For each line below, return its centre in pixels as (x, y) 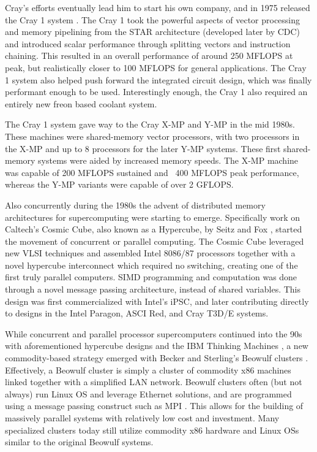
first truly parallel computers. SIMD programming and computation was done (151, 277)
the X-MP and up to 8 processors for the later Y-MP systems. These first (143, 148)
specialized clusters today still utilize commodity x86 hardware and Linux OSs (152, 430)
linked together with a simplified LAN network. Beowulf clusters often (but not (154, 382)
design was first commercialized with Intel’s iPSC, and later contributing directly (157, 301)
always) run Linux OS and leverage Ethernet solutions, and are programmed (148, 393)
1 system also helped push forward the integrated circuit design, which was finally (158, 79)
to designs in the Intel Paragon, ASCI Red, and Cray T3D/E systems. (137, 313)
